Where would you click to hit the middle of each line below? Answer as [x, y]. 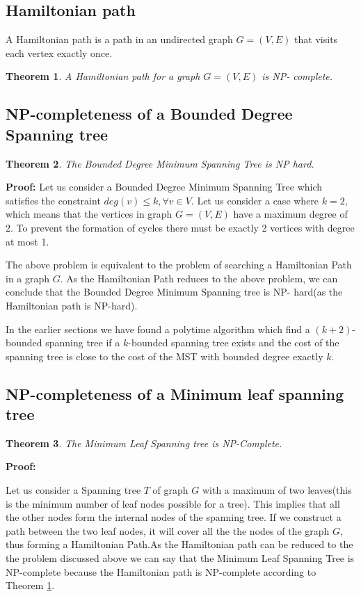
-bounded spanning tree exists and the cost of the [234, 343]
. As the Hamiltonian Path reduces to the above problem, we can [199, 278]
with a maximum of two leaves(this [277, 490]
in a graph [28, 278]
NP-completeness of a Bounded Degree [149, 114]
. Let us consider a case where [255, 200]
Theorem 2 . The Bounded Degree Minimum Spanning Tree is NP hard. [160, 163]
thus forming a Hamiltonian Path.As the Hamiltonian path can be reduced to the [179, 544]
